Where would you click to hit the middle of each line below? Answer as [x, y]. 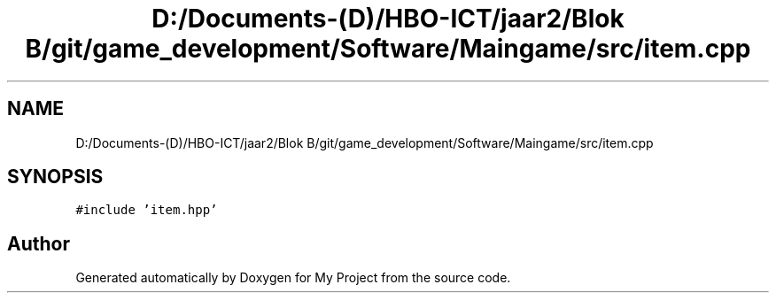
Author [39, 243]
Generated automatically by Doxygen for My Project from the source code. [293, 278]
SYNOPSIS [55, 177]
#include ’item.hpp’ [147, 210]
